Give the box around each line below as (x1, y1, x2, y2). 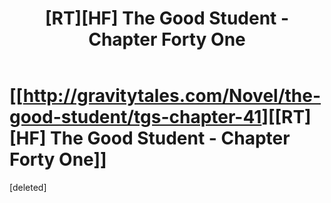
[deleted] (9, 181, 47, 193)
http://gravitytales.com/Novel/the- (22, 85, 322, 107)
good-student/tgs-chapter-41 (9, 106, 262, 129)
